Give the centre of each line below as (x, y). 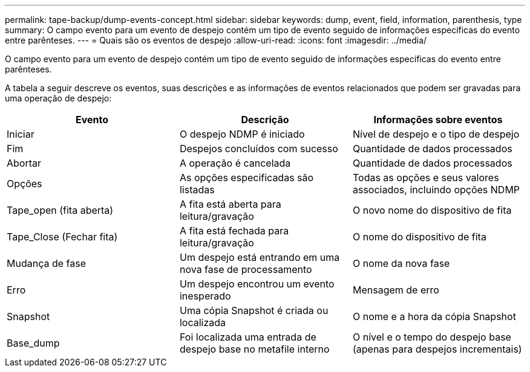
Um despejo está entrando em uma (260, 257)
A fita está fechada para (234, 231)
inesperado (205, 296)
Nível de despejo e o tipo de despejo (436, 134)
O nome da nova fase (401, 263)
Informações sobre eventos (438, 120)
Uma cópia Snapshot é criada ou (254, 310)
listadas (197, 190)
